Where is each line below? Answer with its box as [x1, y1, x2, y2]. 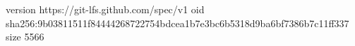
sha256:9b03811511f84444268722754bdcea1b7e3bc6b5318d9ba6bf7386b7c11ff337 [6, 15, 349, 30]
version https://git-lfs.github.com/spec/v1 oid [6, 2, 205, 16]
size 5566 [6, 29, 44, 44]
